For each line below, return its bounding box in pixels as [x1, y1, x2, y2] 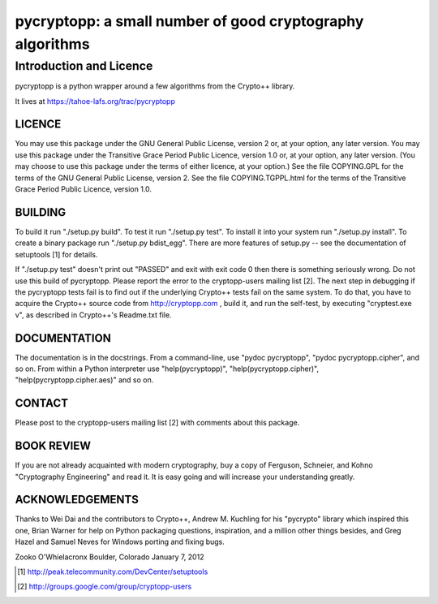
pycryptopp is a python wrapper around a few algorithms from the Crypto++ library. [15, 81, 295, 91]
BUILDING [15, 205, 67, 219]
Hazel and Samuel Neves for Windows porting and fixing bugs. [15, 537, 225, 547]
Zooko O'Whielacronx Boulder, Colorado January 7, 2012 [15, 552, 204, 562]
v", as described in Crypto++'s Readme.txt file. [15, 309, 172, 320]
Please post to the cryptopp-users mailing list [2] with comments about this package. [15, 418, 300, 428]
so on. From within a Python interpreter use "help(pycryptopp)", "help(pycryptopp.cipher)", [15, 364, 320, 373]
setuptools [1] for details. [15, 249, 98, 259]
